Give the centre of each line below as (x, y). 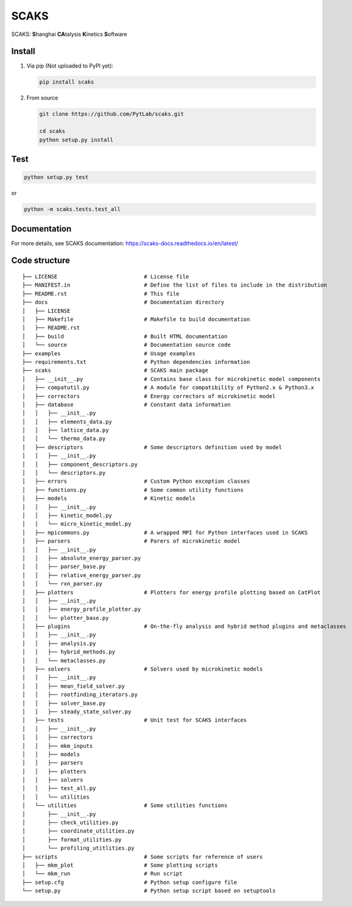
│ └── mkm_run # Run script (102, 874)
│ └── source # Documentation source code (126, 345)
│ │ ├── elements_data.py (67, 421)
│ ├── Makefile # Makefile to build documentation (136, 319)
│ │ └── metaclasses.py (64, 660)
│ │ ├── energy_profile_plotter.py (82, 609)
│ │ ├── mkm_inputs (58, 746)
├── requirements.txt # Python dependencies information (136, 362)
